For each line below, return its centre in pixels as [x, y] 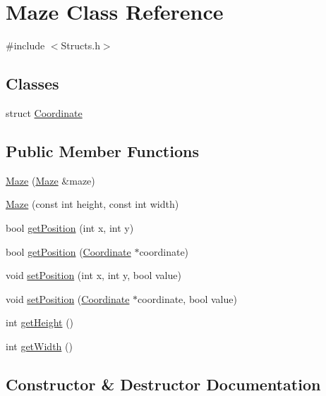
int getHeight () [40, 322]
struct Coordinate [44, 112]
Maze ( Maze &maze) [50, 180]
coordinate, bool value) [187, 298]
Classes [32, 83]
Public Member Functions [102, 150]
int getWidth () [39, 346]
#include [25, 45]
